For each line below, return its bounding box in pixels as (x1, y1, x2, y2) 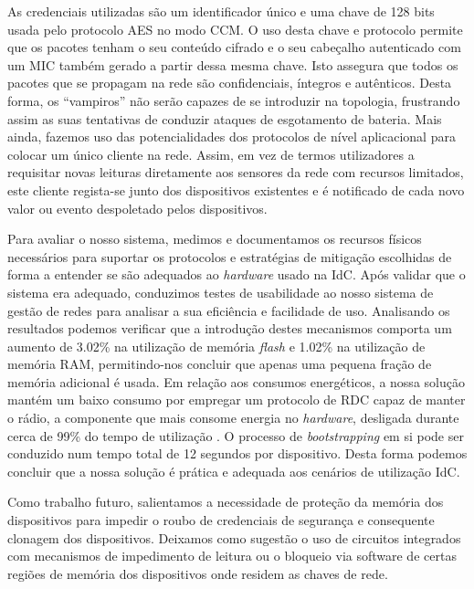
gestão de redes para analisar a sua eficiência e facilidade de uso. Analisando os (7, 300, 450, 320)
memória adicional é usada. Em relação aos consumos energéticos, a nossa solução (7, 372, 465, 391)
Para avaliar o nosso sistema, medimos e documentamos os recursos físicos (7, 229, 422, 248)
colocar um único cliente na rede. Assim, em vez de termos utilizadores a (7, 144, 415, 163)
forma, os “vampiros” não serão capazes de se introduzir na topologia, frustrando (7, 90, 460, 110)
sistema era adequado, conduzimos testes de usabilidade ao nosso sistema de (7, 282, 434, 301)
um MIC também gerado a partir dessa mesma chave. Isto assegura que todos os (7, 55, 458, 74)
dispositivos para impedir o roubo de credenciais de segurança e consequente (7, 510, 435, 530)
